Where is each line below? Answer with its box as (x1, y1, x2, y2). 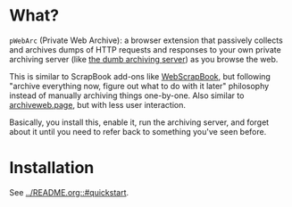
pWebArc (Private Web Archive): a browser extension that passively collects (9, 35, 283, 46)
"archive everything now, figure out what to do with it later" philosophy (9, 80, 270, 91)
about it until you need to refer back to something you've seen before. (9, 126, 267, 137)
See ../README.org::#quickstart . (9, 186, 129, 197)
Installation (9, 158, 95, 178)
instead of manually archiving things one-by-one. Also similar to (9, 90, 245, 101)
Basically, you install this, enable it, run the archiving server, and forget (9, 117, 270, 128)
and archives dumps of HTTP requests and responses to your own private (9, 44, 281, 54)
